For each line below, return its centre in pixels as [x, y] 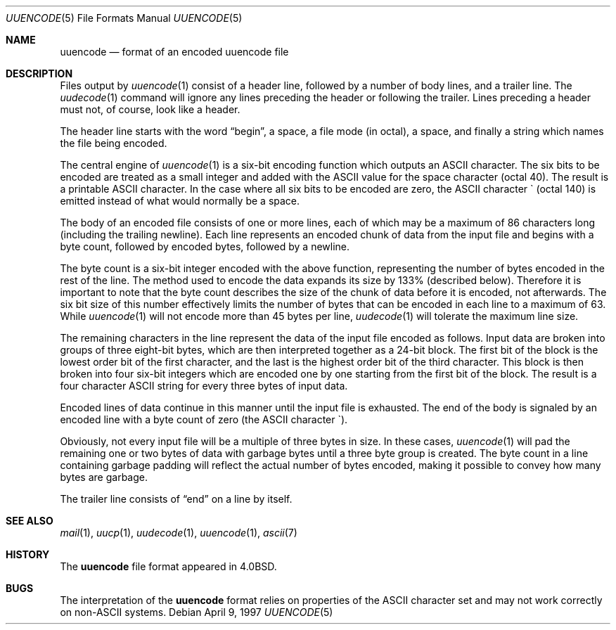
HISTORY [28, 554]
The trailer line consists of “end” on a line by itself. [176, 499]
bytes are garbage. [104, 477]
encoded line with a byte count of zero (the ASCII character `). [204, 419]
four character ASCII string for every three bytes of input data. [204, 386]
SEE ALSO [30, 521]
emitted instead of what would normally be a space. [180, 201]
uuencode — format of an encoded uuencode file [174, 52]
